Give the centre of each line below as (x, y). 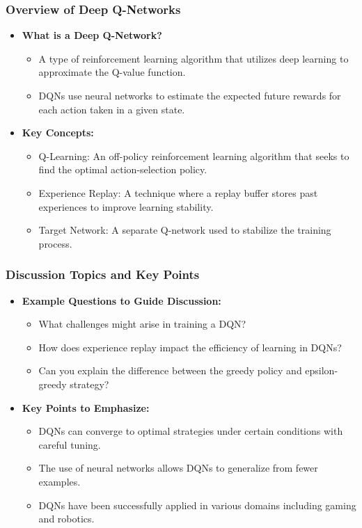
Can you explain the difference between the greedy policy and (170, 370)
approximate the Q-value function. (112, 72)
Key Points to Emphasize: (86, 407)
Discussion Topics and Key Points (103, 274)
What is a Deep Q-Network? (92, 35)
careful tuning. (70, 444)
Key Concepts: (58, 133)
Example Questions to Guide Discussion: (121, 300)
